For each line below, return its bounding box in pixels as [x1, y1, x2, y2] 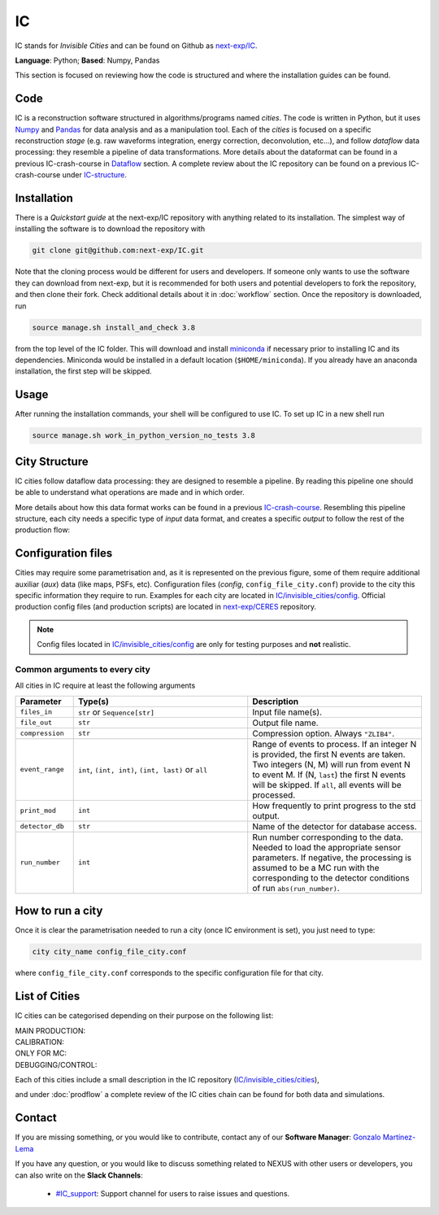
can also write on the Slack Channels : [15, 1170, 143, 1180]
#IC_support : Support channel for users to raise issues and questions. [55, 1188, 290, 1198]
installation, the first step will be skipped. [15, 366, 152, 376]
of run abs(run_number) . [252, 882, 341, 894]
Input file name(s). [252, 706, 323, 718]
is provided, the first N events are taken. [252, 749, 406, 760]
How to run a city [15, 904, 103, 918]
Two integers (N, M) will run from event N [252, 758, 411, 770]
